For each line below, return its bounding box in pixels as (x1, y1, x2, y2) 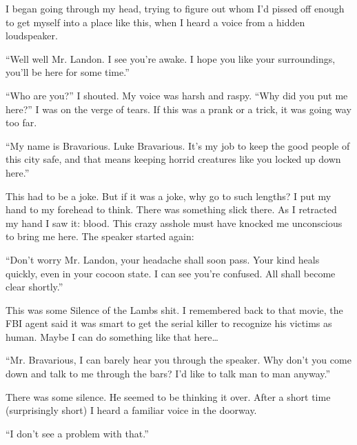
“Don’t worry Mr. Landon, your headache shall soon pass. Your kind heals (6, 252, 320, 266)
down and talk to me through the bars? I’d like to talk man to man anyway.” (6, 366, 331, 381)
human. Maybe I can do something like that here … (6, 329, 218, 344)
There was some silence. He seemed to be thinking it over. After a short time (6, 389, 331, 404)
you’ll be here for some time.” (6, 65, 130, 79)
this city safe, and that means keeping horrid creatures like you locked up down (6, 152, 341, 166)
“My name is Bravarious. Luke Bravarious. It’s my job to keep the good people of (6, 138, 350, 152)
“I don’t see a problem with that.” (6, 426, 149, 440)
